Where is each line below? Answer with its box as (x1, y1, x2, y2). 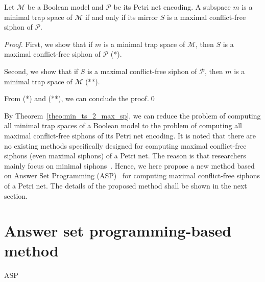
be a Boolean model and (27, 2, 104, 12)
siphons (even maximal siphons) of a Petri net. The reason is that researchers (4, 150, 246, 161)
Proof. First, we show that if (4, 38, 93, 49)
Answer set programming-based (4, 220, 232, 241)
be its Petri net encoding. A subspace (113, 2, 231, 12)
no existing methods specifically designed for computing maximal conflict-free (4, 140, 247, 151)
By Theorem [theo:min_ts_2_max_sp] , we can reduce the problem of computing (4, 110, 261, 121)
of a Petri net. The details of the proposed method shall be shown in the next (4, 180, 247, 191)
